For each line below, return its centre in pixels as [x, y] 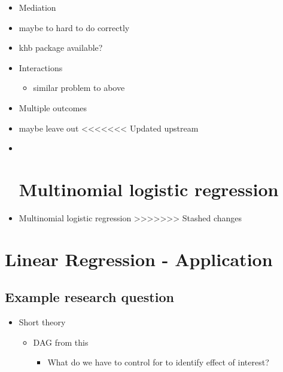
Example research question [89, 297]
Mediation [37, 7]
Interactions [41, 67]
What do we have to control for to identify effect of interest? [158, 362]
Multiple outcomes [53, 107]
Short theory [42, 322]
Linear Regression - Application [139, 259]
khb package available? [61, 48]
